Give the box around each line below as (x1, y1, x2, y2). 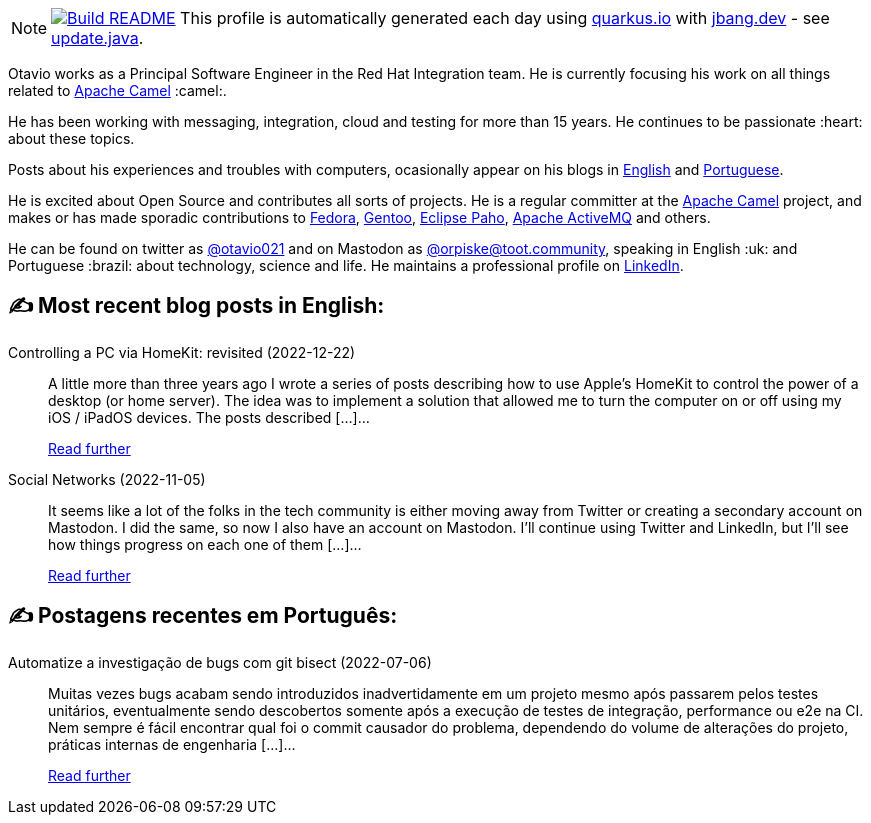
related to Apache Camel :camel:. (8, 82, 227, 99)
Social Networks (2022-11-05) (8, 470, 206, 488)
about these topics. (8, 130, 135, 147)
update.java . (51, 28, 144, 48)
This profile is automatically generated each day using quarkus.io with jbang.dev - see (180, 8, 830, 28)
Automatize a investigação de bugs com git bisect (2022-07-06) (8, 653, 432, 671)
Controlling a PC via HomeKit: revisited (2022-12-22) (8, 343, 356, 361)
